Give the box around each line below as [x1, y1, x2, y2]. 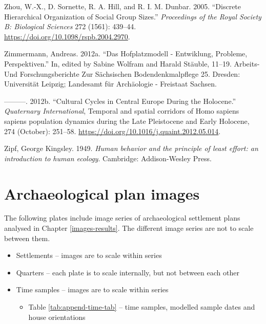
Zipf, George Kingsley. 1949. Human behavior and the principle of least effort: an [4, 143, 258, 154]
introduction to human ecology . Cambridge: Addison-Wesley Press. [4, 153, 212, 163]
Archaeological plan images [4, 183, 200, 204]
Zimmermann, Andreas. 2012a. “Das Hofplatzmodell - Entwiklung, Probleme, [4, 48, 248, 59]
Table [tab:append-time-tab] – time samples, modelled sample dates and [28, 301, 255, 312]
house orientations [28, 311, 86, 322]
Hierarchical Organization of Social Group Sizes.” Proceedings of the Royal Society [4, 11, 261, 21]
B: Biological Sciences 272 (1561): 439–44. [4, 21, 136, 32]
